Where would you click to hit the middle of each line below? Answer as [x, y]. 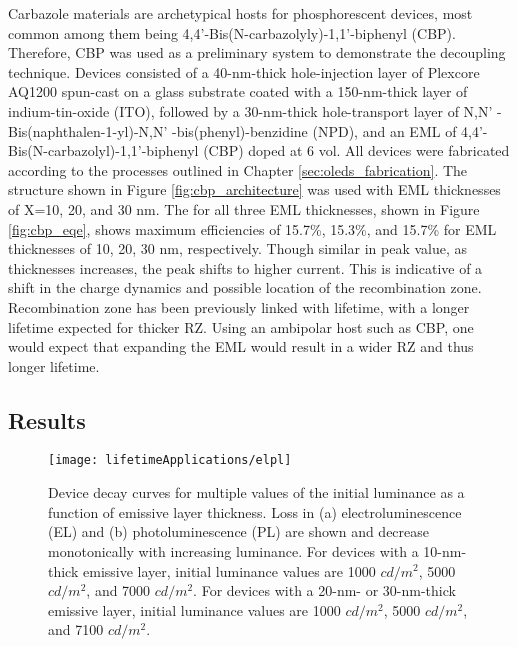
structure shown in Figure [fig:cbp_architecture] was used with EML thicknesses [254, 189]
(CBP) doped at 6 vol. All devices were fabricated [356, 150]
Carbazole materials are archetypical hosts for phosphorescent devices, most [240, 13]
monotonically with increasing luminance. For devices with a [233, 550]
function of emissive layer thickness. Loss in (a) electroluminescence [255, 511]
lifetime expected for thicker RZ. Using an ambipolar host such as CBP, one [241, 326]
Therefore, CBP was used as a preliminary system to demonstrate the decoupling [257, 52]
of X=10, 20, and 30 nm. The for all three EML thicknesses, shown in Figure [244, 208]
